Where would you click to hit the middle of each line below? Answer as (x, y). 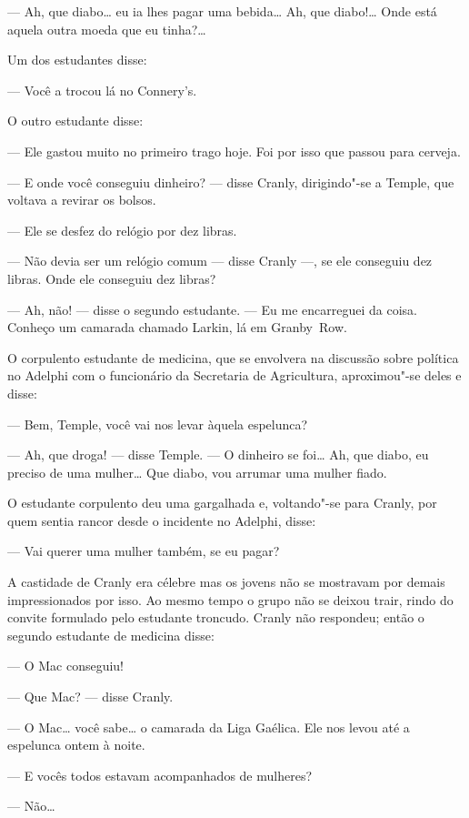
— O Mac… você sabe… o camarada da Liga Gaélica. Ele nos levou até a (209, 727)
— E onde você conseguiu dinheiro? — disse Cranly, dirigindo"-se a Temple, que (231, 182)
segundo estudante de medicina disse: (111, 635)
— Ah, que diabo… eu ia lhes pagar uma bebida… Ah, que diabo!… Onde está (222, 11)
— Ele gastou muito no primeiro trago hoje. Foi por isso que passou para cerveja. (234, 151)
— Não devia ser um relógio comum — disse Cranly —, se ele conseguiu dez (220, 261)
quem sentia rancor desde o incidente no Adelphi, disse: (162, 520)
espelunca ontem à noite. (76, 745)
